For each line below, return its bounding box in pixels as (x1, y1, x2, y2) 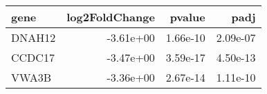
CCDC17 (11, 49, 55, 65)
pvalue (169, 9, 205, 25)
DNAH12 (11, 30, 56, 45)
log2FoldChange (66, 9, 155, 25)
